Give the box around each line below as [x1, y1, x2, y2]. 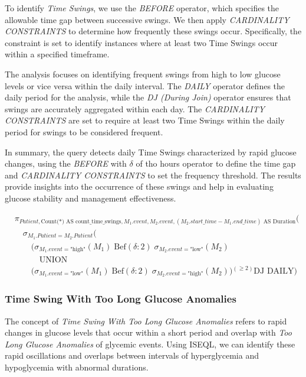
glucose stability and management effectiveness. [5, 191, 176, 204]
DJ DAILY [254, 266, 294, 275]
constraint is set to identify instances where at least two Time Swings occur [5, 36, 278, 48]
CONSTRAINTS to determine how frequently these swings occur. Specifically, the [5, 25, 302, 37]
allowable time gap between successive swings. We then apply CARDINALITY [5, 13, 289, 25]
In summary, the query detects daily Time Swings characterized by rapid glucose [5, 145, 297, 158]
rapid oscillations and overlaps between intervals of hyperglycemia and [5, 349, 259, 362]
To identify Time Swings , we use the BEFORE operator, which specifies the [5, 2, 279, 14]
